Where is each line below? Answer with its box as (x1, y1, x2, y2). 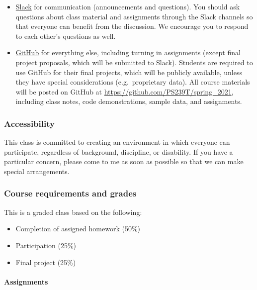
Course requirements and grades (4, 187, 137, 199)
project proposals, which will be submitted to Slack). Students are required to (15, 57, 253, 67)
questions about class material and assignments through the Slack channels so (15, 11, 253, 21)
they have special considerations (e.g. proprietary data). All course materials (15, 77, 250, 87)
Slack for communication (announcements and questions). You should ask (15, 1, 240, 11)
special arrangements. (4, 166, 70, 176)
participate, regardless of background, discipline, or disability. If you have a (4, 146, 233, 157)
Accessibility (4, 117, 55, 129)
